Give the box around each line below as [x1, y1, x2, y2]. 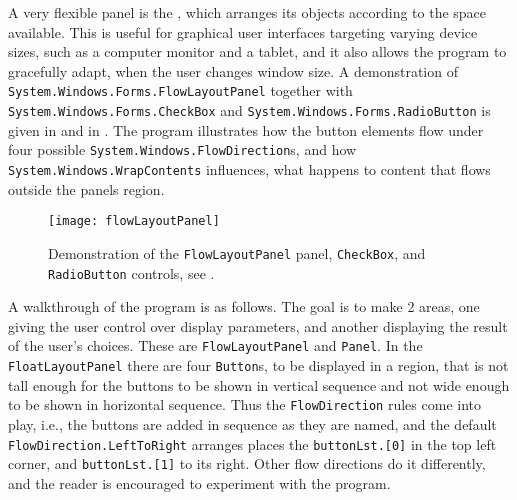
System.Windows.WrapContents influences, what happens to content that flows [8, 158, 491, 179]
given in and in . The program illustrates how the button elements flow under [8, 119, 484, 140]
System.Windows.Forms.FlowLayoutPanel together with [8, 80, 353, 101]
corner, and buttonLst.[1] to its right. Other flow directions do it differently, [8, 453, 486, 474]
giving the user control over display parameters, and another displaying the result [8, 315, 508, 336]
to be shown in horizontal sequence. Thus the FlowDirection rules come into [8, 394, 481, 415]
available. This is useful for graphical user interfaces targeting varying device [8, 21, 478, 42]
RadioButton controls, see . [48, 262, 215, 283]
